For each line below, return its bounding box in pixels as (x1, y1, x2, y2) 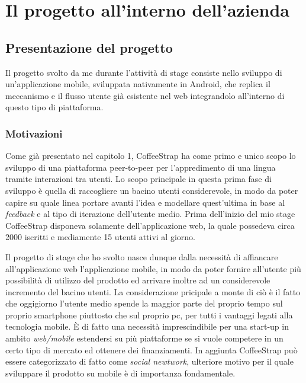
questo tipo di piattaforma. (5, 101, 104, 113)
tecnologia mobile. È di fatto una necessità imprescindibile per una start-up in (5, 320, 289, 333)
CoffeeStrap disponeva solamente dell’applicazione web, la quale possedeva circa (5, 219, 295, 231)
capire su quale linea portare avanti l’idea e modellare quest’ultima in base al (5, 196, 285, 208)
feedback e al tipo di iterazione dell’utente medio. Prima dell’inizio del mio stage (5, 208, 295, 220)
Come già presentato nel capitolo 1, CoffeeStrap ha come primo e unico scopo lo (5, 149, 296, 162)
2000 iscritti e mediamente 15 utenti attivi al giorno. (5, 231, 195, 243)
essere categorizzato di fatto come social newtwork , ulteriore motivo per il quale (5, 355, 294, 368)
